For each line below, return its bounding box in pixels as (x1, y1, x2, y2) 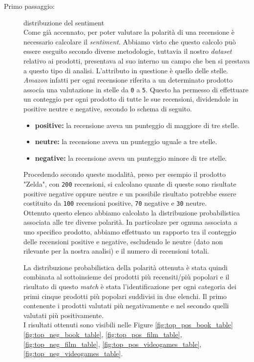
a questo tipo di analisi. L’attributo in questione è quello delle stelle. (23, 65, 229, 75)
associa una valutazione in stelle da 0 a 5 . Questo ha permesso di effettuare (23, 84, 249, 94)
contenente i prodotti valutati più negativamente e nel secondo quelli (23, 300, 229, 311)
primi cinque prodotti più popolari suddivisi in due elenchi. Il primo (23, 291, 227, 301)
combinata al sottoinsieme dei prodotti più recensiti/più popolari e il (23, 272, 230, 282)
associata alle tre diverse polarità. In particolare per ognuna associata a (23, 217, 237, 227)
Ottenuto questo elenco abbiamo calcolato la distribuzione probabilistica (23, 207, 240, 217)
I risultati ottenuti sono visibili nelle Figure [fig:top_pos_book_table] (23, 319, 233, 330)
